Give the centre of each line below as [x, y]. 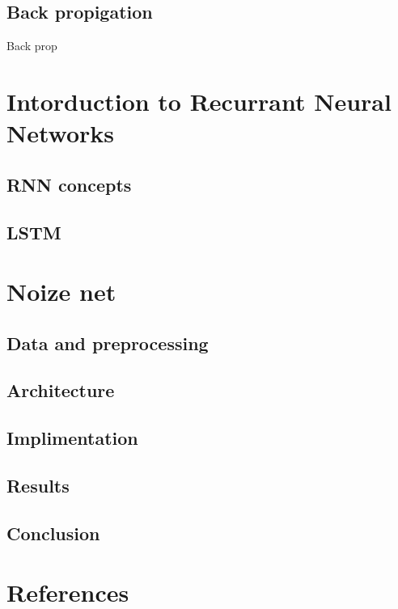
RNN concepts [69, 184]
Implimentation [72, 438]
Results [38, 486]
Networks [61, 133]
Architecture [61, 390]
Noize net [61, 292]
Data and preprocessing [108, 343]
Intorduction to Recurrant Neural [199, 101]
